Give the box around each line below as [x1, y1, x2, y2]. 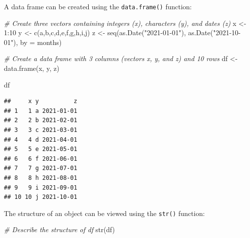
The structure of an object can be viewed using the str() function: [4, 208, 205, 218]
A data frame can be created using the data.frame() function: [4, 1, 192, 11]
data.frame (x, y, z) [4, 63, 59, 73]
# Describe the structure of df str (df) [4, 224, 115, 235]
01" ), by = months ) [4, 37, 62, 47]
